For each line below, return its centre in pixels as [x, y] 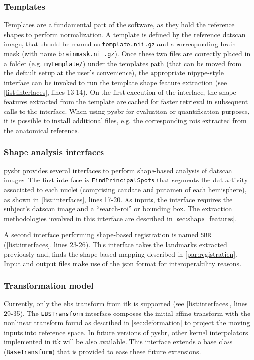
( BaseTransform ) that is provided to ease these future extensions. [102, 351]
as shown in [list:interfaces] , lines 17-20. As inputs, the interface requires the [118, 199]
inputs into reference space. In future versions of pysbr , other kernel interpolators [126, 332]
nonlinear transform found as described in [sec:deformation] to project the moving [127, 323]
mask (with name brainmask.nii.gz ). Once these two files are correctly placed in [127, 54]
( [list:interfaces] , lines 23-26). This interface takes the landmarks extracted [115, 244]
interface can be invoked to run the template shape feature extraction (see [115, 82]
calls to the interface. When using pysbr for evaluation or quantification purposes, [127, 111]
